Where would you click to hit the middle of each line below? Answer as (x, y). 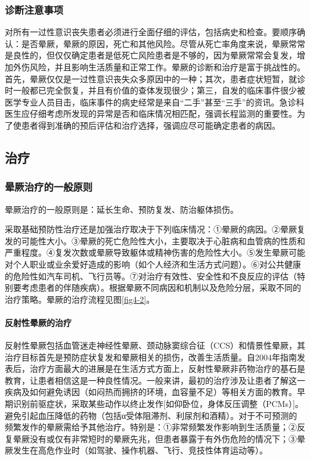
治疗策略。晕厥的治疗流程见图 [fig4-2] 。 (80, 299)
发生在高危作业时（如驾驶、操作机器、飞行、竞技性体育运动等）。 (140, 450)
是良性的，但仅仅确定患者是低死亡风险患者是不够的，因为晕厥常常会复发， (151, 55)
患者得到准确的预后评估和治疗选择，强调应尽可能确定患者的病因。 (151, 125)
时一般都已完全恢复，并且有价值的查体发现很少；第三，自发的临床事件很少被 (155, 90)
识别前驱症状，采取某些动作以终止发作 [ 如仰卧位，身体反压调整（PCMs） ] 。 (158, 404)
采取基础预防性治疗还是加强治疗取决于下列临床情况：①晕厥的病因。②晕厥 (151, 229)
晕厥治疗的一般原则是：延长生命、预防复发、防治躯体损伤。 (122, 209)
